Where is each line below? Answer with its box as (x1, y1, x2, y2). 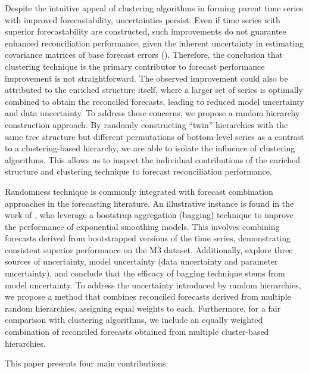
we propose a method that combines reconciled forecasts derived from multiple (5, 290, 291, 303)
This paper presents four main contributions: (5, 357, 168, 369)
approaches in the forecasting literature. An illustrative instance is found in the (5, 197, 294, 209)
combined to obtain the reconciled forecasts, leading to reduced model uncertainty (5, 95, 304, 107)
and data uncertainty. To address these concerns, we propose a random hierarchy (5, 107, 300, 119)
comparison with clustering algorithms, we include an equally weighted (5, 313, 263, 326)
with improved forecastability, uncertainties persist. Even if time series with (5, 13, 280, 26)
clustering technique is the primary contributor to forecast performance (5, 60, 265, 72)
